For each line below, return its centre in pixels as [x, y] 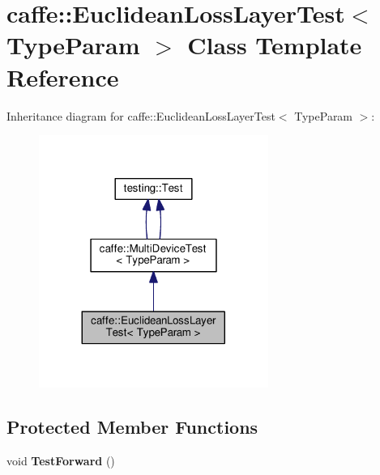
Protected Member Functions [132, 427]
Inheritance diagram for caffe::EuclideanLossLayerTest [141, 115]
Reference [63, 76]
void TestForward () [61, 460]
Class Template [275, 45]
